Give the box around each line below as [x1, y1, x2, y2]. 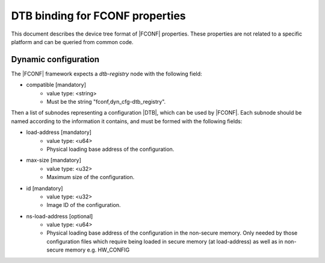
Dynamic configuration [11, 54, 99, 65]
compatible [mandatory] [26, 81, 87, 89]
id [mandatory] [26, 185, 63, 192]
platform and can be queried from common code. [11, 38, 134, 45]
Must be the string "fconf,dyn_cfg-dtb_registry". [46, 98, 166, 106]
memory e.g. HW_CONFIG [64, 246, 130, 253]
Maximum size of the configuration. [46, 174, 135, 181]
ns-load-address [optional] [26, 212, 93, 220]
